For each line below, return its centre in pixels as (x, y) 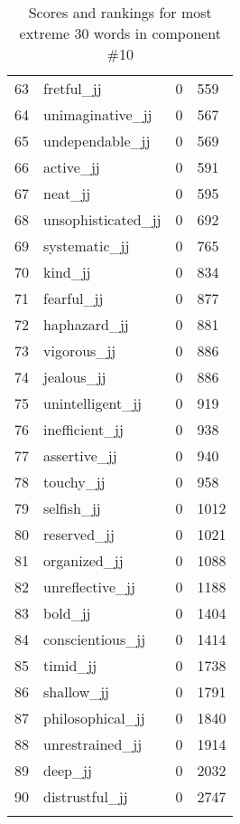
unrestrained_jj (93, 744)
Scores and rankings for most (120, 12)
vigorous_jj (80, 350)
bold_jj (67, 613)
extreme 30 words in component (120, 33)
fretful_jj (73, 88)
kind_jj (67, 272)
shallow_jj (77, 691)
